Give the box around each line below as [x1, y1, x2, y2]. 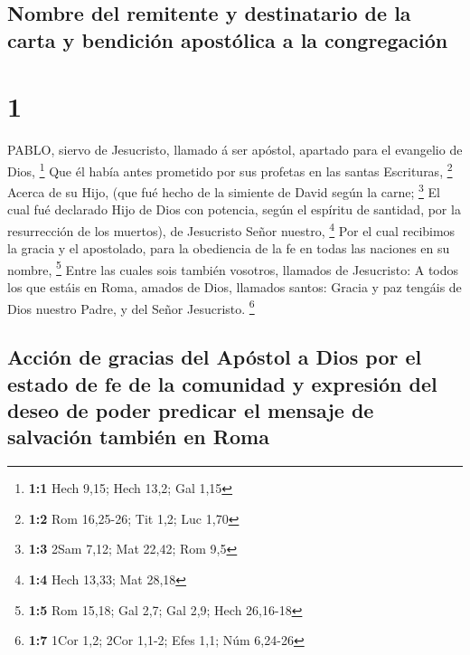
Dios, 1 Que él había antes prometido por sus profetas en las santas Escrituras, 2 [7, 158, 453, 180]
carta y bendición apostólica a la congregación [7, 25, 448, 53]
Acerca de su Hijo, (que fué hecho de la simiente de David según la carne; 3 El [7, 180, 440, 201]
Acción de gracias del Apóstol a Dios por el [7, 343, 422, 371]
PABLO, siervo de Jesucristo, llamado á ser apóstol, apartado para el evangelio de [7, 140, 463, 159]
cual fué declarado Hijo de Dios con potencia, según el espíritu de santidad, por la [7, 200, 461, 219]
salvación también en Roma [7, 422, 269, 451]
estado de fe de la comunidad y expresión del [7, 369, 437, 397]
